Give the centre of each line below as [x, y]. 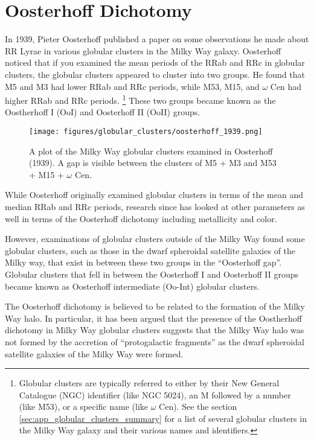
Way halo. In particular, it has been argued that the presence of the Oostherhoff [154, 318]
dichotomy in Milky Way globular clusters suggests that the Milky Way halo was [155, 330]
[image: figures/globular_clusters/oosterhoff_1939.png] [146, 131]
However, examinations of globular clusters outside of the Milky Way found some [155, 239]
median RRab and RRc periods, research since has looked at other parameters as [155, 206]
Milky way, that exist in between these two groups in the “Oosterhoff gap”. [143, 262]
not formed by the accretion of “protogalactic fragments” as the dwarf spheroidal [155, 341]
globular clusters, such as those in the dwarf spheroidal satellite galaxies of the [150, 250]
